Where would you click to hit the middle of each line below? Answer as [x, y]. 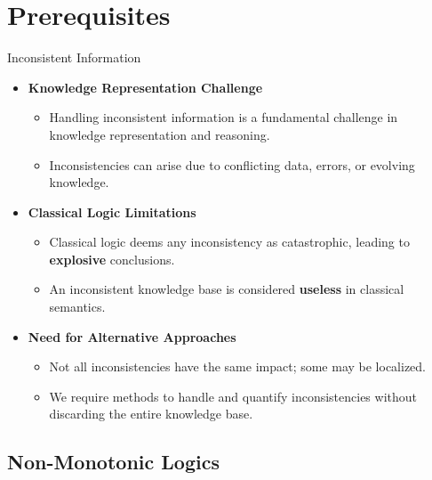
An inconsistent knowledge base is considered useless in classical [227, 289]
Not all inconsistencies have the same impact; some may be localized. [238, 366]
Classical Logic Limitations [112, 212]
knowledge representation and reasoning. [160, 134]
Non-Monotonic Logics [113, 462]
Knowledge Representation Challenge [145, 87]
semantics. [77, 307]
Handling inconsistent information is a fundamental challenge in [224, 117]
